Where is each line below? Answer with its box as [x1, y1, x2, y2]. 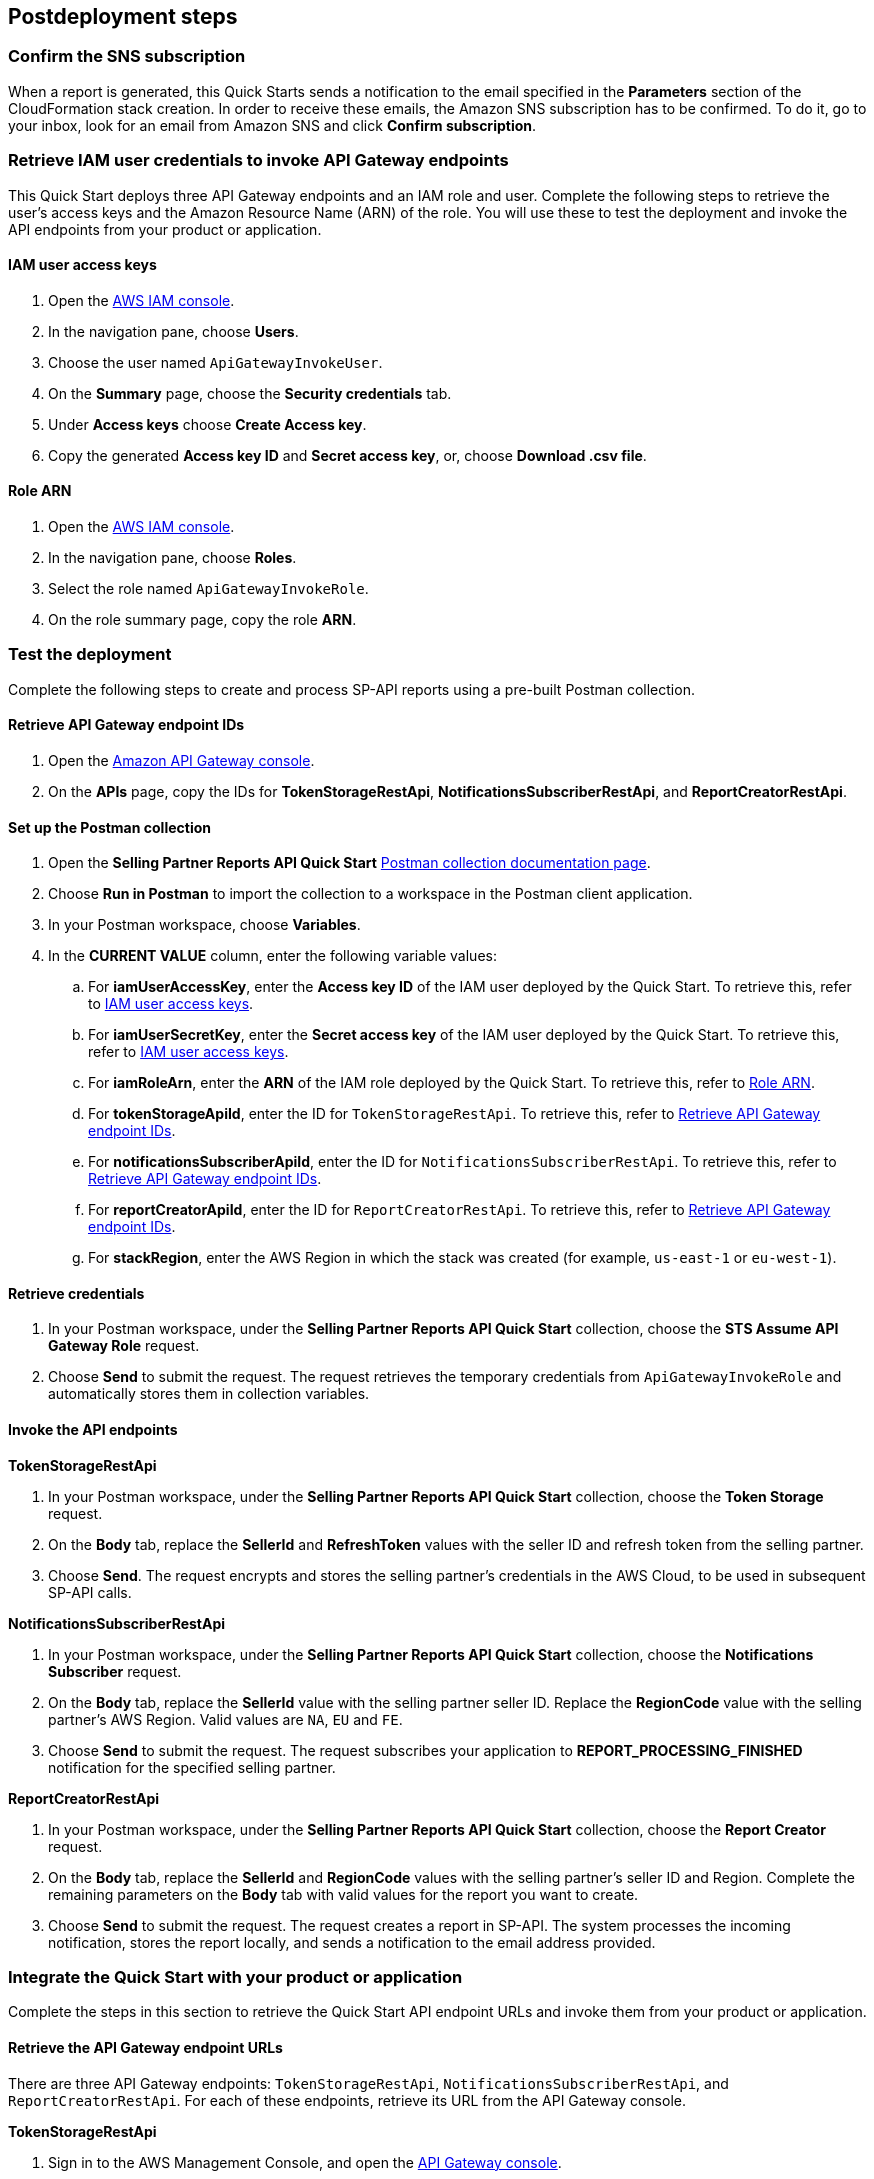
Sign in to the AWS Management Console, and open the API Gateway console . [48, 2153, 562, 2171]
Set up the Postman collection [8, 818, 211, 836]
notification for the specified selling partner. [48, 1758, 336, 1776]
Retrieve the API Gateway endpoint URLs [8, 2038, 283, 2056]
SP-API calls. [48, 1583, 132, 1601]
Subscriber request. [48, 1662, 182, 1680]
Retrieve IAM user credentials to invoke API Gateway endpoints [8, 150, 509, 171]
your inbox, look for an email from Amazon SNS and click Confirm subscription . [8, 116, 537, 134]
